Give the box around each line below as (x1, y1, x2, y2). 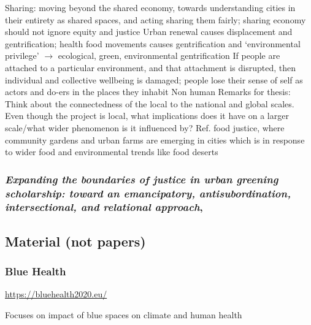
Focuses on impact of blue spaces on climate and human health (5, 308, 242, 321)
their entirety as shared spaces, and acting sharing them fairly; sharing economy (5, 13, 306, 26)
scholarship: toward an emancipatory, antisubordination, (5, 185, 291, 201)
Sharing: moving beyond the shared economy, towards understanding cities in (5, 1, 296, 13)
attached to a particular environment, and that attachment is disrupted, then (5, 61, 296, 74)
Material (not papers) (5, 231, 146, 250)
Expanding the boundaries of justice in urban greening (5, 171, 278, 186)
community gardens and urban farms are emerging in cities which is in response (5, 133, 305, 146)
